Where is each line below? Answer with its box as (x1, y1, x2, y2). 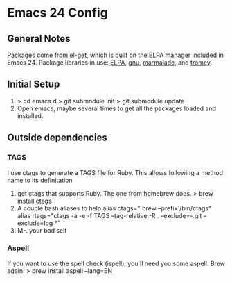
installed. (17, 111, 44, 119)
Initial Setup (7, 78, 60, 90)
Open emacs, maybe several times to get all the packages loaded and (17, 104, 217, 113)
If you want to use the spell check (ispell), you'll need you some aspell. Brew (7, 259, 226, 267)
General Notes (7, 33, 71, 44)
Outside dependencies (7, 132, 107, 144)
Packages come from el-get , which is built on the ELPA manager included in (7, 51, 224, 59)
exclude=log (17, 219, 53, 227)
